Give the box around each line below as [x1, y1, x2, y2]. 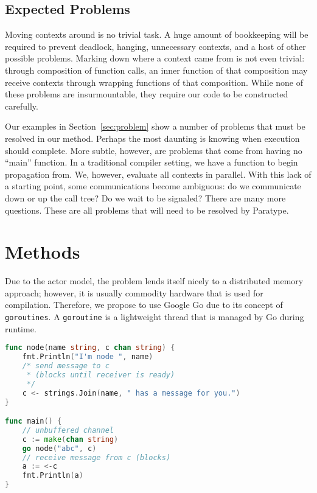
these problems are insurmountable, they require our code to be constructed [5, 88, 288, 100]
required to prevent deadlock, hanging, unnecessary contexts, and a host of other [5, 40, 306, 52]
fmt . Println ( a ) [22, 471, 83, 480]
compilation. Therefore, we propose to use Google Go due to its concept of [5, 298, 283, 311]
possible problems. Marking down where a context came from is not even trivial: [5, 52, 305, 65]
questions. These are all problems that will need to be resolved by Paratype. [5, 203, 289, 216]
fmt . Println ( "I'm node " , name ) [22, 352, 153, 362]
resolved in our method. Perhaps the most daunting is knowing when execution [5, 131, 300, 144]
